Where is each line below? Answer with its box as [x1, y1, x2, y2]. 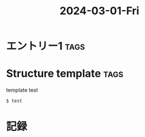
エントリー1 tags [6, 40, 85, 53]
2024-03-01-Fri [59, 4, 140, 18]
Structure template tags [6, 67, 124, 81]
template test [6, 87, 38, 94]
